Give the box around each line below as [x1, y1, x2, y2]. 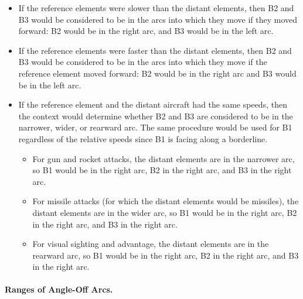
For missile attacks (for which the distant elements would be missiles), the [32, 195, 299, 207]
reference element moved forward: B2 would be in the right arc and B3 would [18, 67, 297, 79]
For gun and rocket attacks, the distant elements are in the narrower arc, [32, 152, 295, 164]
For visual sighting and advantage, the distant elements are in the [32, 238, 269, 250]
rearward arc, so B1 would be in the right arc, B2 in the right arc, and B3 [32, 249, 299, 261]
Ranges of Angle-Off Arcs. [5, 283, 113, 295]
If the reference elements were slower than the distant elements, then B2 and [18, 2, 294, 13]
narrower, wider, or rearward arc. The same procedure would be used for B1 [18, 121, 292, 133]
